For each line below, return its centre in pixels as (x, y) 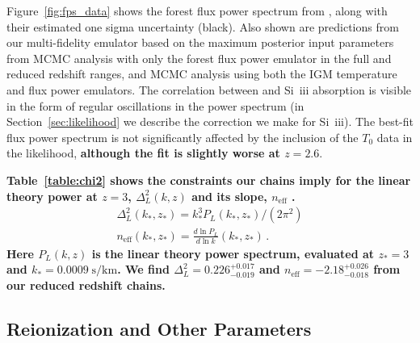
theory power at (52, 196)
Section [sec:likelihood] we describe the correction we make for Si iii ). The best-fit (210, 121)
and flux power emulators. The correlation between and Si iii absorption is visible (209, 89)
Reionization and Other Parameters (159, 328)
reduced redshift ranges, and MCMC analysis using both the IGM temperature (202, 74)
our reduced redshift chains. (86, 284)
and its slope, (229, 196)
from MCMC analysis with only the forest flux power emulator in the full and (199, 58)
